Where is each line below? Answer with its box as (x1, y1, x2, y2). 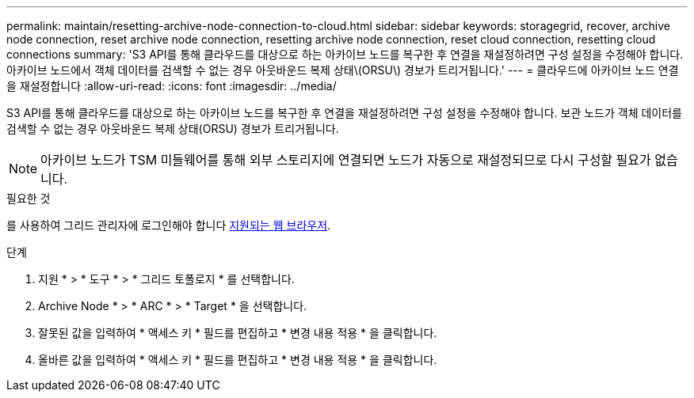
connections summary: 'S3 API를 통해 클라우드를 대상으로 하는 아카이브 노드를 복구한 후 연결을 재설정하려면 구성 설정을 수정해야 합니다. (6, 47, 684, 61)
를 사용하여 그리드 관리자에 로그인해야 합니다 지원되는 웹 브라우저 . (6, 218, 331, 232)
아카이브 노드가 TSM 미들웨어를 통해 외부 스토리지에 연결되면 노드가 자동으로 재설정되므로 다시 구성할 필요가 (40, 152, 651, 168)
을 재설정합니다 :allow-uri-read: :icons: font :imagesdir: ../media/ (6, 79, 337, 93)
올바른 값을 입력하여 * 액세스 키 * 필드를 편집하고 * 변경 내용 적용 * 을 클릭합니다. (38, 353, 437, 366)
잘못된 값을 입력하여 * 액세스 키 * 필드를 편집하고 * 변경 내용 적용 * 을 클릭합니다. (38, 326, 437, 339)
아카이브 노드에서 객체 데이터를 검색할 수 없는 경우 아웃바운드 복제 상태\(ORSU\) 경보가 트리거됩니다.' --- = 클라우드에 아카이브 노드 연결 (6, 63, 679, 77)
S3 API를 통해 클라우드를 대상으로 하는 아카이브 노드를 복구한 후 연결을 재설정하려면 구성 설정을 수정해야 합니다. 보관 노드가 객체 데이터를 (6, 106, 682, 119)
